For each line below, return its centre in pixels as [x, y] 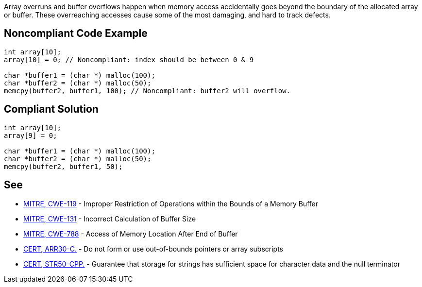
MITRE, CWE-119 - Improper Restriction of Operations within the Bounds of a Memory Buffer [171, 203]
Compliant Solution [51, 109]
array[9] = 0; [31, 135]
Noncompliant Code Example [76, 34]
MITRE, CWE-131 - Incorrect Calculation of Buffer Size [110, 219]
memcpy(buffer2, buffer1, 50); [63, 166]
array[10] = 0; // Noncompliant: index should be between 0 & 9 [129, 59]
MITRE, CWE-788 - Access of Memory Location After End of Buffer [131, 234]
